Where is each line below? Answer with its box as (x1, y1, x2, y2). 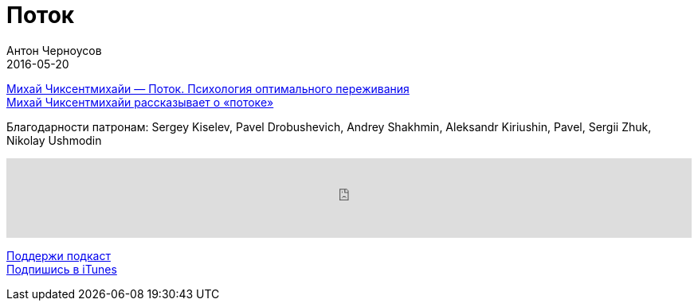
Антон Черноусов (6, 43, 102, 57)
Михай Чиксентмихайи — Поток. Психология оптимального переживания (6, 81, 410, 95)
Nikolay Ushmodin (6, 133, 102, 147)
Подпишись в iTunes (6, 262, 117, 276)
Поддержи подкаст (6, 248, 111, 262)
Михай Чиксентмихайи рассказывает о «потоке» (6, 95, 274, 109)
